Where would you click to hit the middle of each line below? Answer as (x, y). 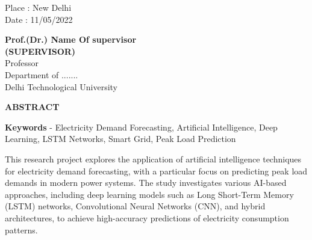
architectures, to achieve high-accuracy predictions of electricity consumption (147, 217)
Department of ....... (42, 74)
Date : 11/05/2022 (39, 19)
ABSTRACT (32, 107)
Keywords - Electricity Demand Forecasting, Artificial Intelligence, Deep (141, 127)
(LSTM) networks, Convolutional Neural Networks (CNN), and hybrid (135, 206)
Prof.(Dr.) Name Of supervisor (71, 39)
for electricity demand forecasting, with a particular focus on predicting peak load (156, 171)
